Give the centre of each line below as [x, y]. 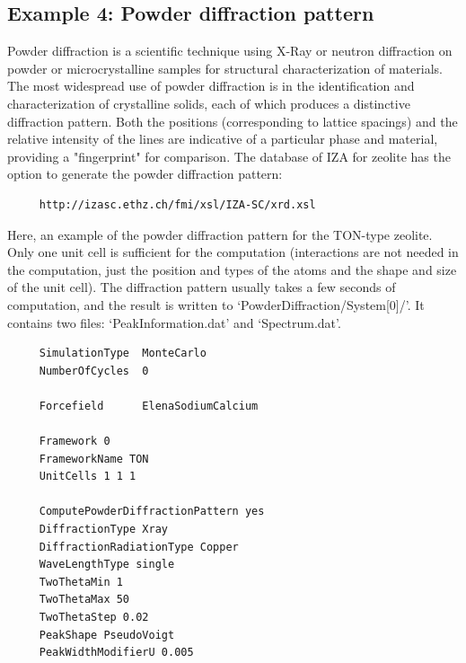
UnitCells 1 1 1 [88, 477]
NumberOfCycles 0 [94, 371]
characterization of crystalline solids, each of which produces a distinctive [209, 103]
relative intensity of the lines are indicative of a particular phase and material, [223, 139]
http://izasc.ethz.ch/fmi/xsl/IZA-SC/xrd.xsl [177, 204]
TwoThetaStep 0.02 [94, 618]
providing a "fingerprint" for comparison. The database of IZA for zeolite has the [229, 156]
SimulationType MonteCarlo [123, 354]
